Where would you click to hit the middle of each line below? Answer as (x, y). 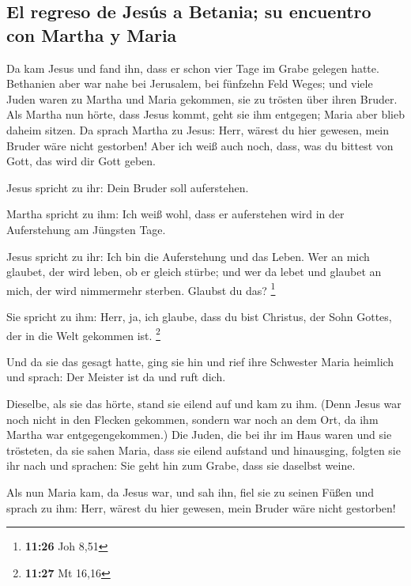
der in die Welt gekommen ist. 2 (83, 334)
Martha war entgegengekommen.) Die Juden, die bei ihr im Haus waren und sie (199, 435)
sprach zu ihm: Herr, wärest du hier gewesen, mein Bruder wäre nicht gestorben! (201, 507)
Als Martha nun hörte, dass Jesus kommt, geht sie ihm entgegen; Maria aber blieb (206, 114)
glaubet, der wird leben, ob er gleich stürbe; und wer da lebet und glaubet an (194, 272)
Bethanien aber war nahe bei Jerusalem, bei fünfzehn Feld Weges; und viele (190, 83)
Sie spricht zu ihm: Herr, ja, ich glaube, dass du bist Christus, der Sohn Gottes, (199, 316)
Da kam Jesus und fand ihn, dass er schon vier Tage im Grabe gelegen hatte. (193, 68)
